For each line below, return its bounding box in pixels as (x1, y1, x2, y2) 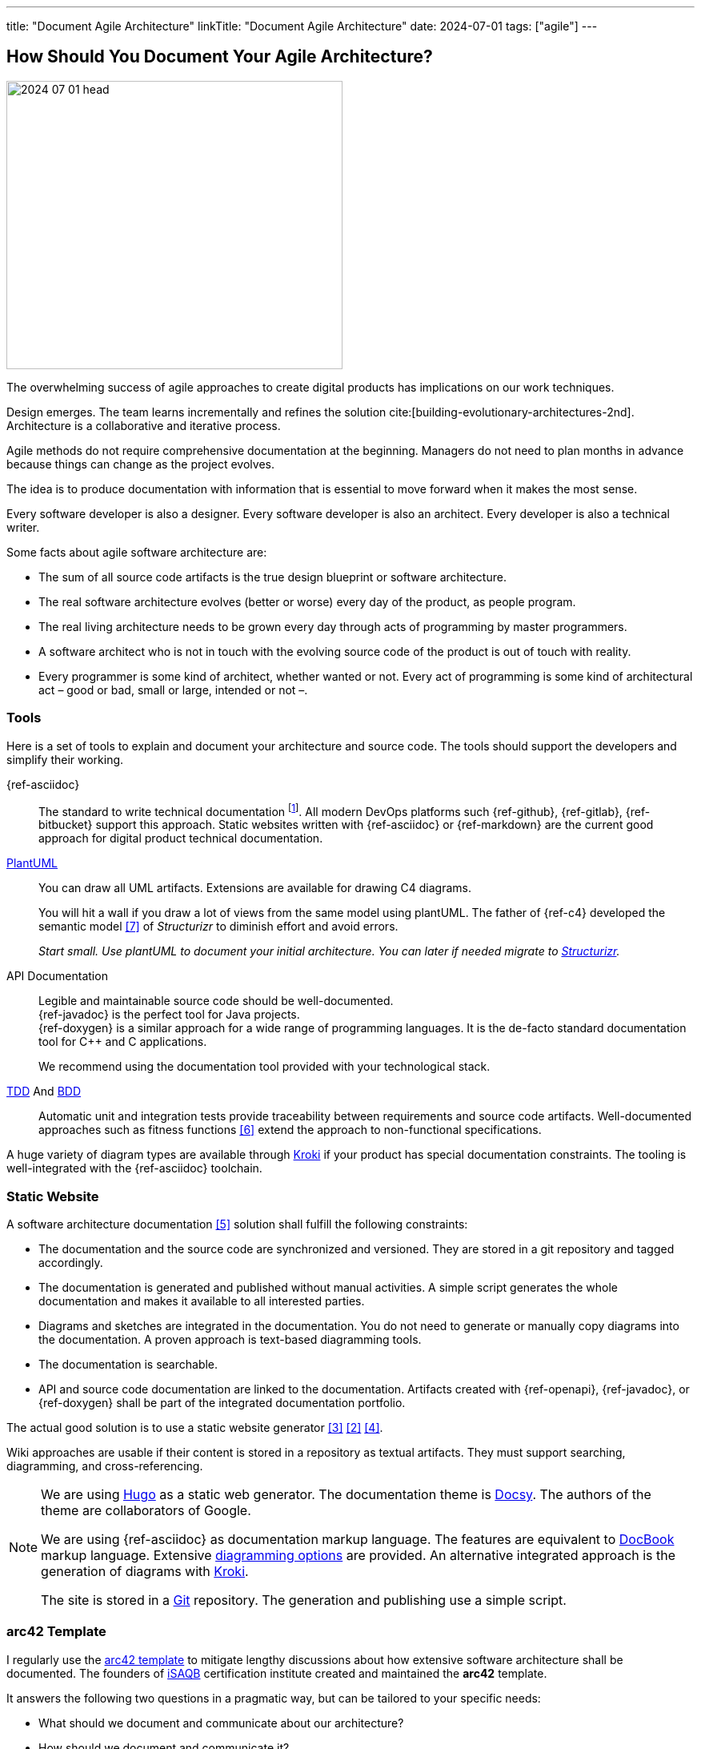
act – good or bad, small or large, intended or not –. (38, 682, 308, 697)
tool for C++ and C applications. (38, 1035, 207, 1049)
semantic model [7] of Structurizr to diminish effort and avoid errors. (38, 919, 399, 934)
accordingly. (38, 1256, 103, 1269)
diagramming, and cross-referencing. (6, 1459, 203, 1473)
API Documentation (6, 969, 108, 983)
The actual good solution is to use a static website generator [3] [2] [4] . (6, 1421, 383, 1434)
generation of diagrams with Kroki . (41, 1563, 249, 1579)
